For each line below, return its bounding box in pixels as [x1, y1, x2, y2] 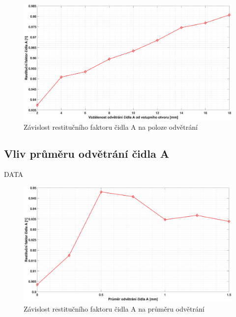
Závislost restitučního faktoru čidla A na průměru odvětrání [24, 304, 205, 314]
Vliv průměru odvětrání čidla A [4, 146, 169, 161]
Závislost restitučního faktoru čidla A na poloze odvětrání [24, 122, 198, 132]
